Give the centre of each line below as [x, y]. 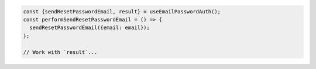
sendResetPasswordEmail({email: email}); [90, 28]
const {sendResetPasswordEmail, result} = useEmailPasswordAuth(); [122, 11]
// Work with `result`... [60, 52]
